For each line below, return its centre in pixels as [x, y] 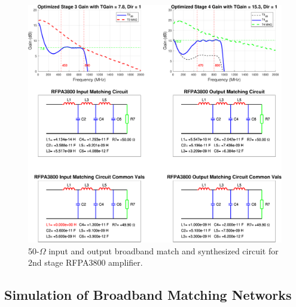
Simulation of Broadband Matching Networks [148, 295]
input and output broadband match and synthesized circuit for [164, 250]
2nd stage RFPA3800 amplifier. [86, 262]
